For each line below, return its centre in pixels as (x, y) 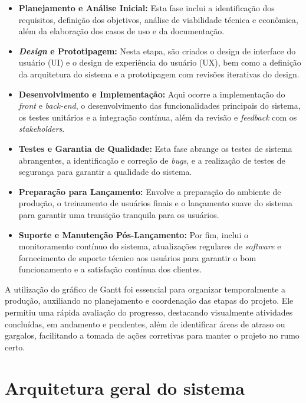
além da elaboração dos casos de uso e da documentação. (121, 31)
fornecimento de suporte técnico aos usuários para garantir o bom (137, 257)
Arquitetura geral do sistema (125, 387)
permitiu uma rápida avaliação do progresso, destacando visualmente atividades (149, 312)
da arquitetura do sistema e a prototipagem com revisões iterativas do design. (159, 74)
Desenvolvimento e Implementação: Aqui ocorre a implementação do (152, 94)
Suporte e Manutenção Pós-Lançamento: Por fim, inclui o (133, 234)
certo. (15, 347)
